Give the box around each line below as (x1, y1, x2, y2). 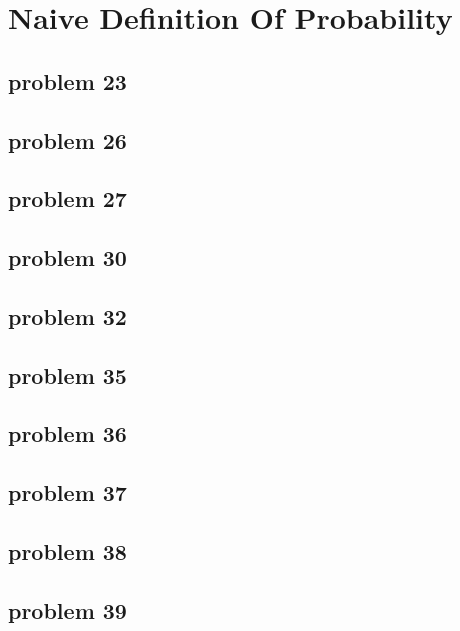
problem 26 (8, 124, 127, 155)
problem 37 (8, 477, 127, 508)
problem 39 (8, 594, 127, 625)
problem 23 (8, 65, 127, 96)
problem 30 (8, 242, 127, 273)
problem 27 (8, 183, 127, 214)
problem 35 (8, 359, 127, 390)
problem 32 (8, 300, 127, 331)
